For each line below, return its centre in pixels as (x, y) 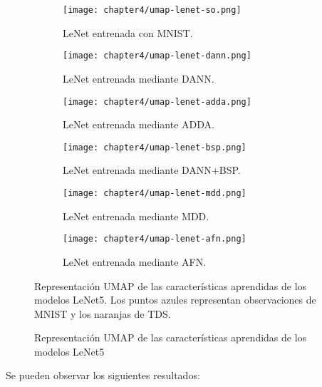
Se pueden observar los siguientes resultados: (103, 375)
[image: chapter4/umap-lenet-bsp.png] (155, 147)
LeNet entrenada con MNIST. (128, 32)
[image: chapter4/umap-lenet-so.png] (152, 10)
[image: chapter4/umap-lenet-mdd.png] (155, 193)
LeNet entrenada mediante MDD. (136, 216)
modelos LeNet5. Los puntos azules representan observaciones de (175, 300)
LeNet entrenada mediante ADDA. (139, 124)
